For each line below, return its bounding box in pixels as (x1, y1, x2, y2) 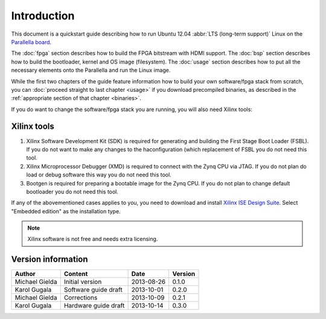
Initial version (63, 278, 102, 286)
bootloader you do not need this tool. (26, 188, 119, 195)
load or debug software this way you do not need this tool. (26, 171, 171, 178)
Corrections (63, 294, 98, 302)
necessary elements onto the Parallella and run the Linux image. (11, 66, 171, 74)
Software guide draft (63, 286, 123, 294)
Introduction (11, 9, 75, 22)
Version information (11, 254, 88, 265)
